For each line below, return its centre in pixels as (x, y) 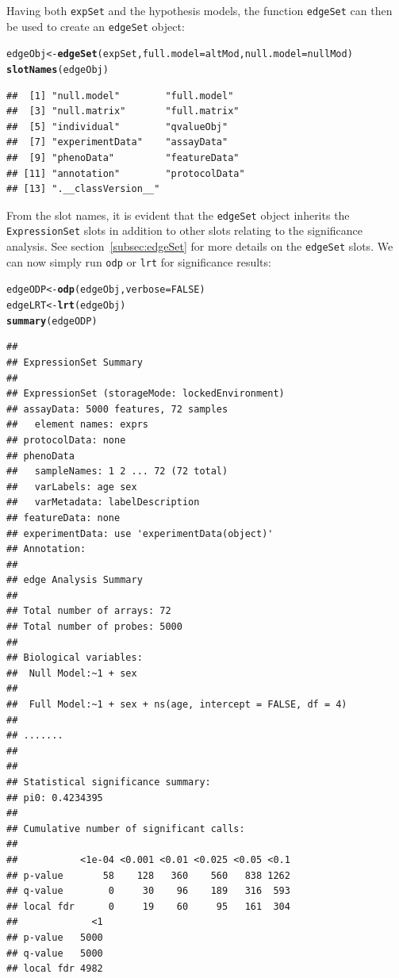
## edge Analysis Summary (75, 580)
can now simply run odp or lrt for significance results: (139, 261)
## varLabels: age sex (72, 487)
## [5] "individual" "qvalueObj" (117, 127)
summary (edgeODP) (52, 321)
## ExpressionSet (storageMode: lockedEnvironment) (146, 394)
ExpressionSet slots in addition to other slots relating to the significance (184, 230)
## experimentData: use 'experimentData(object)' (140, 533)
